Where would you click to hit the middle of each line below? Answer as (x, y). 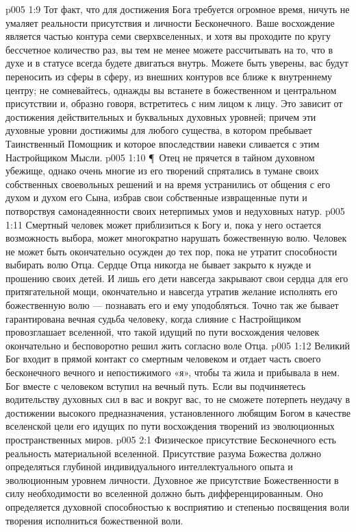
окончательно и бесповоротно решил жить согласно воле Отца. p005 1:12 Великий (178, 345)
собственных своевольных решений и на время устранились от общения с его (168, 184)
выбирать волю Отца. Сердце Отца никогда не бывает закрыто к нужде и (158, 265)
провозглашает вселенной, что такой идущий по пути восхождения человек (163, 332)
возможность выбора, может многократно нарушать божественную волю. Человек (176, 238)
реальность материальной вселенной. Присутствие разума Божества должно (164, 453)
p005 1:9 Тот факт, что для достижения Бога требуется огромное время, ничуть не (178, 9)
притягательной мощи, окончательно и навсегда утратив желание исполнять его (171, 291)
